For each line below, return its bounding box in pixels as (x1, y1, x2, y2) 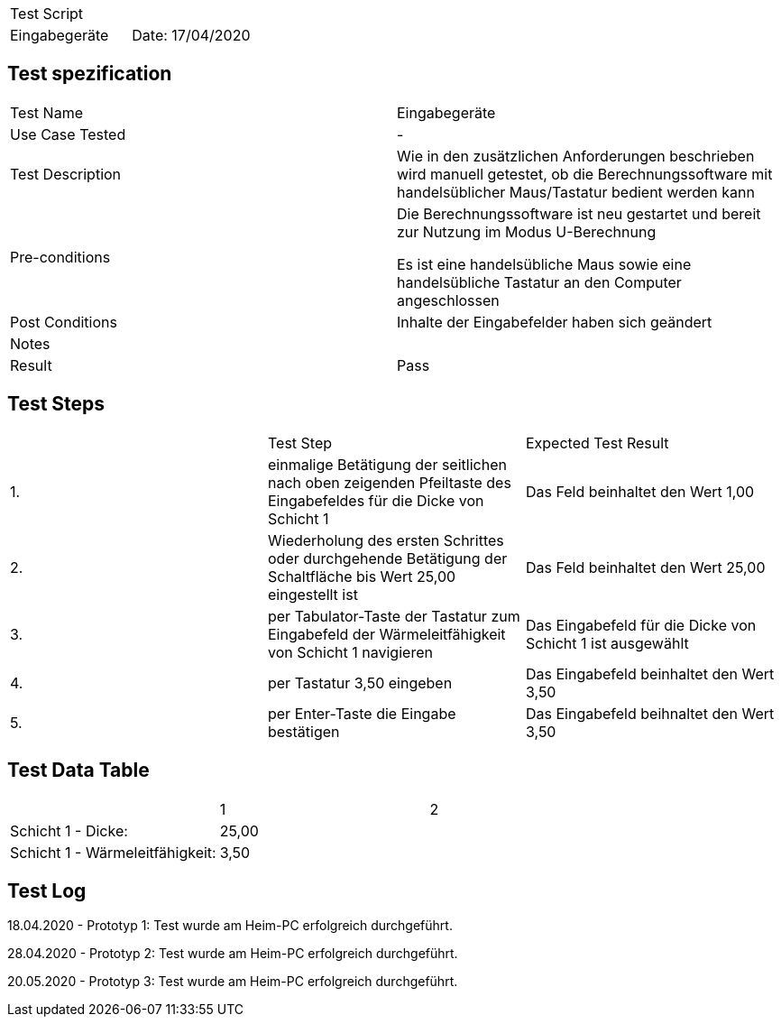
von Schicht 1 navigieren (267, 642, 433, 661)
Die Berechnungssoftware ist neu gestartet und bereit (397, 204, 761, 223)
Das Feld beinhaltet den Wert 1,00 (525, 482, 755, 501)
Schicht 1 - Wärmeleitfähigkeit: (10, 843, 216, 862)
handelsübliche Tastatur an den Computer (397, 272, 682, 291)
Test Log (7, 879, 87, 902)
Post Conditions (10, 312, 117, 331)
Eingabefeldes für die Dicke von (267, 491, 484, 510)
